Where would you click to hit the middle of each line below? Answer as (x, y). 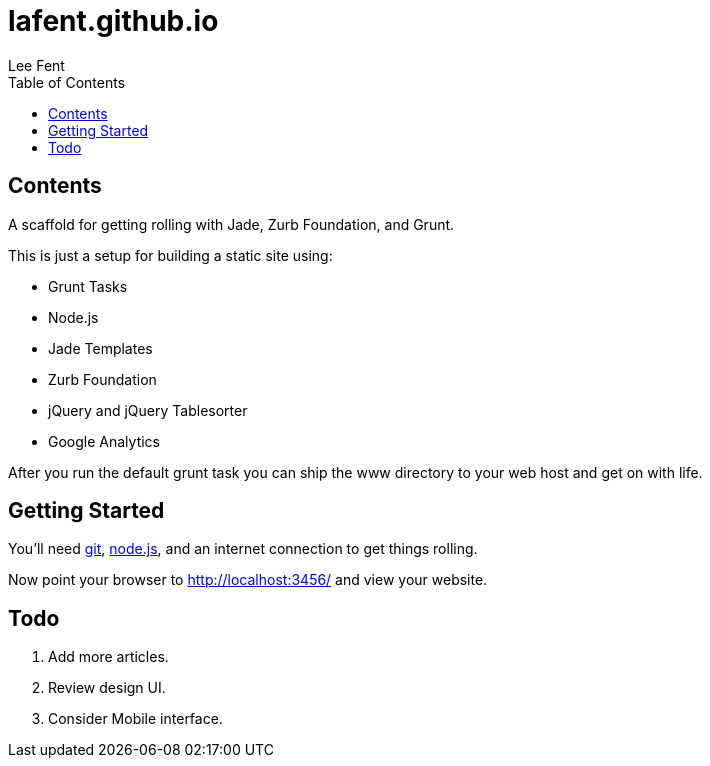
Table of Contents (67, 82)
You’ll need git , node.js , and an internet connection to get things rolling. (243, 549)
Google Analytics (104, 441)
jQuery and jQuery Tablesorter (148, 410)
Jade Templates (100, 348)
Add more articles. (108, 657)
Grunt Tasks (88, 286)
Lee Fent (36, 65)
